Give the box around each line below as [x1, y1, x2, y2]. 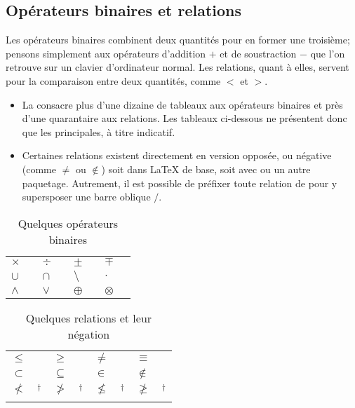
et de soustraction [220, 46, 297, 60]
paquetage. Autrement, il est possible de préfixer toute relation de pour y [22, 175, 337, 190]
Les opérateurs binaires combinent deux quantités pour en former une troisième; [6, 32, 350, 47]
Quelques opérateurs [18, 215, 119, 231]
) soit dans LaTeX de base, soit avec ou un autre [101, 161, 311, 176]
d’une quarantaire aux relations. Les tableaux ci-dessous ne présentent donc [22, 111, 347, 125]
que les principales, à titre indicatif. [22, 124, 175, 139]
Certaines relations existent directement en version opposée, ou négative [22, 148, 332, 163]
